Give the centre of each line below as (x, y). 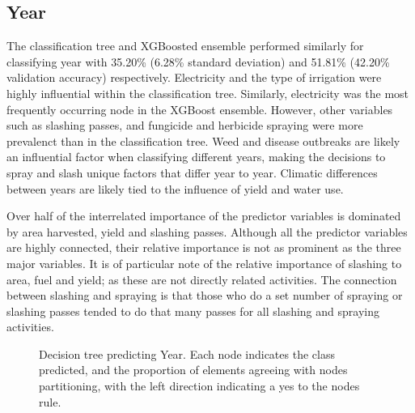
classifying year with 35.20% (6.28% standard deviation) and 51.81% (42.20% (198, 61)
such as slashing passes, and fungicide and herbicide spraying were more (185, 125)
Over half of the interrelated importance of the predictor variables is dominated (204, 216)
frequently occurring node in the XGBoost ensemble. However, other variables (200, 109)
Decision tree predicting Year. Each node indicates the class (187, 353)
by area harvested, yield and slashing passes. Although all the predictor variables (207, 231)
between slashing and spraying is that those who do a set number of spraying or (205, 295)
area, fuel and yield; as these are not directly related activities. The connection (202, 279)
